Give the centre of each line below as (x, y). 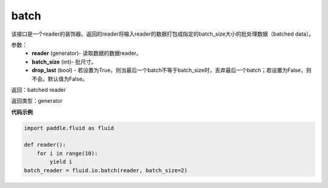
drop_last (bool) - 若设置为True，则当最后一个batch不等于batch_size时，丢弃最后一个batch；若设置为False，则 (172, 70)
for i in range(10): (67, 153)
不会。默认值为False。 (60, 79)
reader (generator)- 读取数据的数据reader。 (87, 53)
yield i (61, 162)
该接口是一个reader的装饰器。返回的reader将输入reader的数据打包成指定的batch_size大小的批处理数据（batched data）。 (163, 34)
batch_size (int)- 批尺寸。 (64, 62)
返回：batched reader (39, 89)
